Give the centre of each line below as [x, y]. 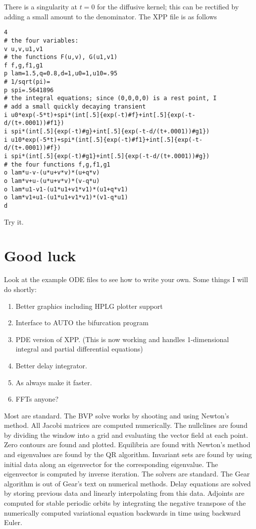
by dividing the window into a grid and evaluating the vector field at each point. [126, 435]
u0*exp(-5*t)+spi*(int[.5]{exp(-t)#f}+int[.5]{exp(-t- [103, 115]
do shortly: [20, 289]
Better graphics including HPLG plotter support [89, 306]
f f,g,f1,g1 [24, 65]
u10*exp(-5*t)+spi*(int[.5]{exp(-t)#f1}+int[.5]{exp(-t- [107, 140]
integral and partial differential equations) [79, 349]
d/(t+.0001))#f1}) [34, 123]
